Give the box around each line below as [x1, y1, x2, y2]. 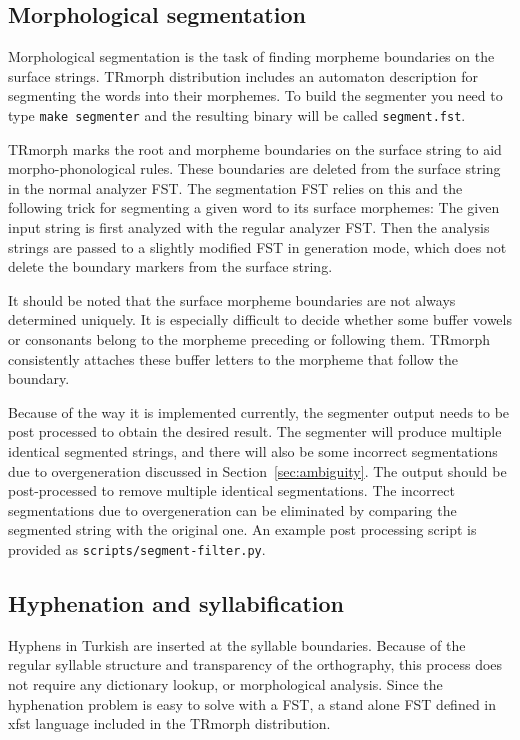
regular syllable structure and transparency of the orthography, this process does [8, 654, 503, 675]
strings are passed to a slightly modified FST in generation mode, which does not [8, 236, 507, 257]
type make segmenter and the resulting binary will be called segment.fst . [8, 104, 466, 125]
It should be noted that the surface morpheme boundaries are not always [8, 289, 456, 310]
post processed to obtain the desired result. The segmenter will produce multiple [8, 421, 502, 442]
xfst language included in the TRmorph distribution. [8, 713, 331, 734]
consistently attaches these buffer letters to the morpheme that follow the [8, 348, 459, 369]
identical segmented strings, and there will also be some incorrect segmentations [8, 440, 498, 461]
